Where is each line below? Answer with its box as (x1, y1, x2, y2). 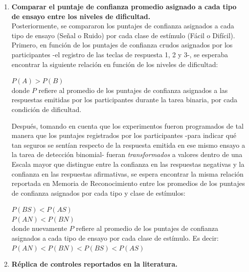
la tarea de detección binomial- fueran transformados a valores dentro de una (11, 149, 243, 159)
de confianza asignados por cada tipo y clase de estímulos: (11, 187, 185, 198)
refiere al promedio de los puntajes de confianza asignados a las (38, 85, 228, 95)
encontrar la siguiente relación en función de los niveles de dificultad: (11, 59, 218, 69)
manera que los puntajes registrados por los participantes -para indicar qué (11, 130, 237, 140)
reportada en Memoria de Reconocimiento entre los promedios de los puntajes (11, 178, 245, 188)
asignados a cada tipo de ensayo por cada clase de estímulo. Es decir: (11, 233, 219, 243)
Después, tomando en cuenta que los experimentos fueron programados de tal (11, 120, 244, 131)
